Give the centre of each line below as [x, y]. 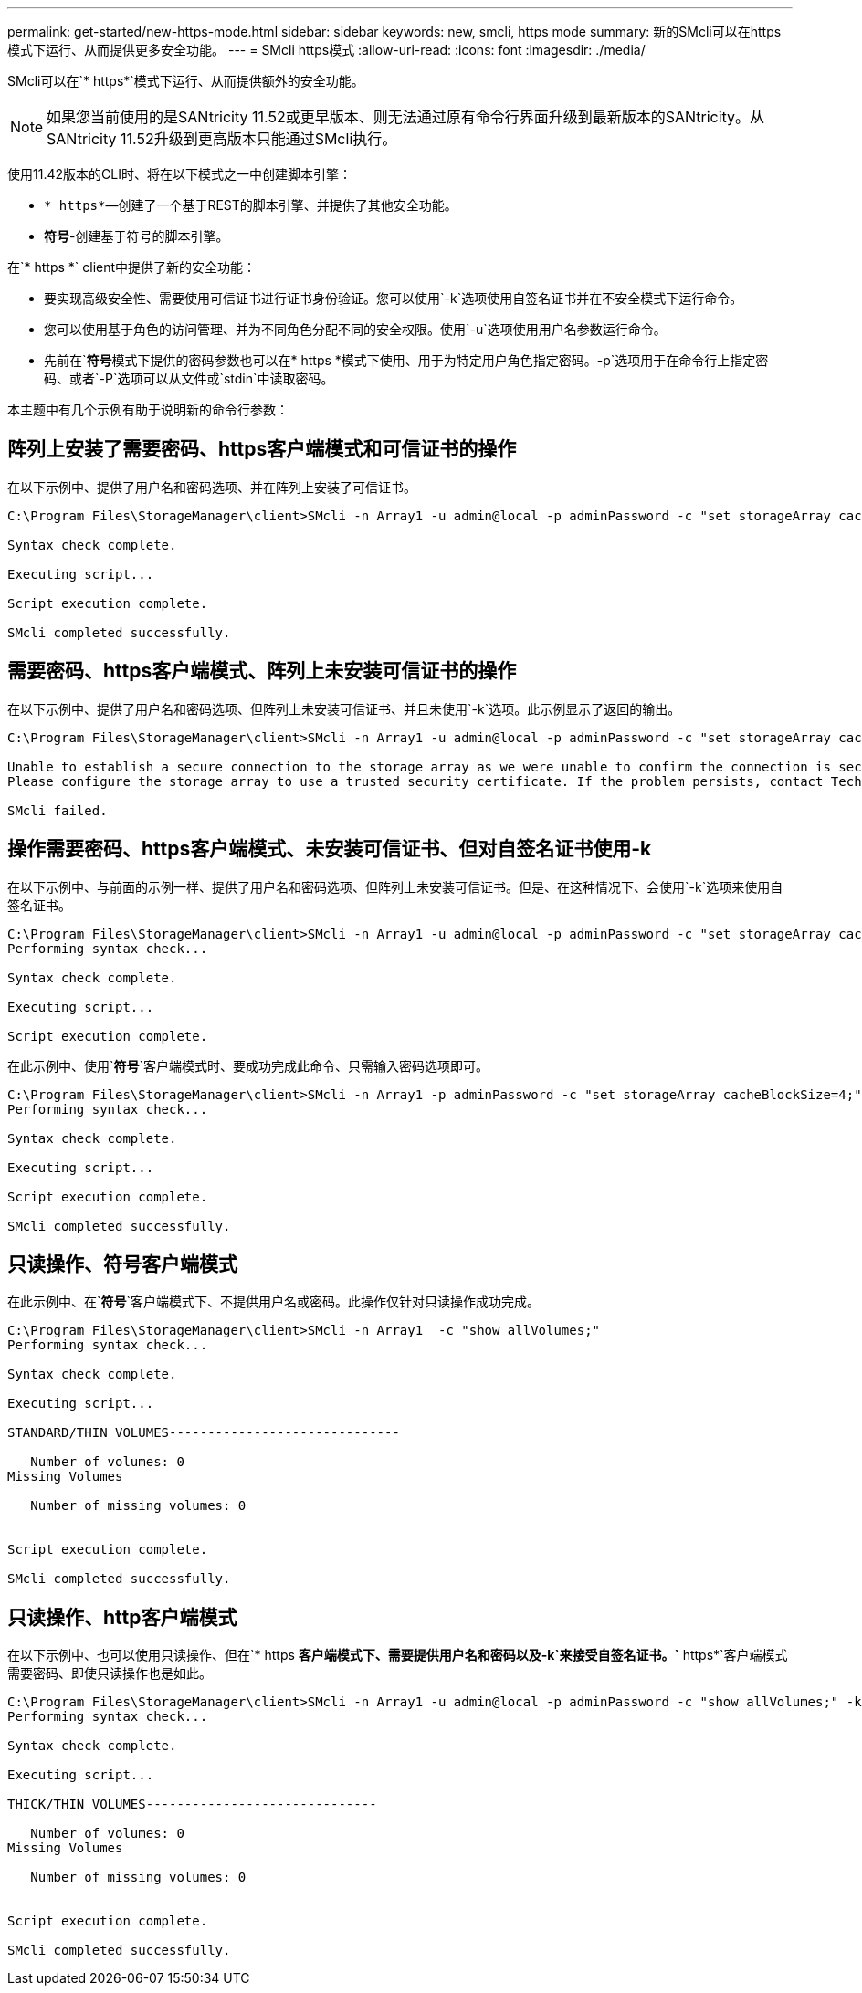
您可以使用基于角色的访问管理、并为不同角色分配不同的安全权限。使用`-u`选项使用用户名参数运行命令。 [355, 329]
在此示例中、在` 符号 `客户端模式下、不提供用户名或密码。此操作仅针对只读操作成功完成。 [274, 1302]
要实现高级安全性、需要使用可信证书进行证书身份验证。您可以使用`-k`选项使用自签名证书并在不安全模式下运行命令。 [394, 298]
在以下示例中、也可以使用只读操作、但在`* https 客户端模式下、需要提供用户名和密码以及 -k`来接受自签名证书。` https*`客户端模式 [398, 1655]
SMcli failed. [58, 810]
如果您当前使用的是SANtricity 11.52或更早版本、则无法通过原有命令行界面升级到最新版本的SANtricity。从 [406, 117]
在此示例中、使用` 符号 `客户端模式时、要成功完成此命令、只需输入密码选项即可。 [248, 1065]
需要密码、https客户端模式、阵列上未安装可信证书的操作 [262, 671]
